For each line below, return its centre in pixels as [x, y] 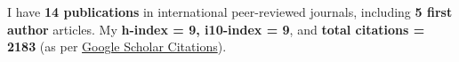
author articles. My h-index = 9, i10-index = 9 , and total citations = [216, 29]
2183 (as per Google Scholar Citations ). [117, 46]
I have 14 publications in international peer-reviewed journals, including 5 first [230, 12]
